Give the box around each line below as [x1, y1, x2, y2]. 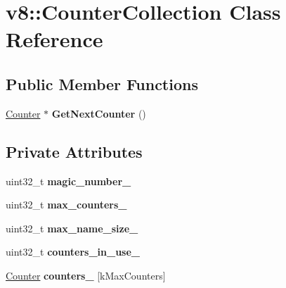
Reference [6, 25, 103, 54]
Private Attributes [6, 140, 143, 162]
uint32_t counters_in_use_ [6, 244, 140, 259]
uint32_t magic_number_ [6, 173, 131, 188]
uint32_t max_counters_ [6, 197, 127, 212]
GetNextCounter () [51, 106, 146, 120]
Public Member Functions [6, 73, 198, 94]
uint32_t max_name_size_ [6, 220, 138, 235]
